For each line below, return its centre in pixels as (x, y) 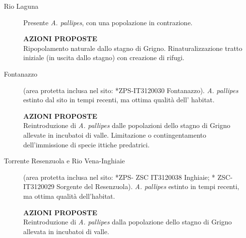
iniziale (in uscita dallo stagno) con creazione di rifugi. (104, 57)
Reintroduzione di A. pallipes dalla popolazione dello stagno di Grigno (128, 222)
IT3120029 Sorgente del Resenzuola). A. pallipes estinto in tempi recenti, (131, 186)
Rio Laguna (21, 6)
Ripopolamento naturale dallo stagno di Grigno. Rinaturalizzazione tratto (133, 48)
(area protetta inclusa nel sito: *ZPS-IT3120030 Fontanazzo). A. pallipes (131, 90)
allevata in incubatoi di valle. (66, 231)
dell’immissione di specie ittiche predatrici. (86, 144)
